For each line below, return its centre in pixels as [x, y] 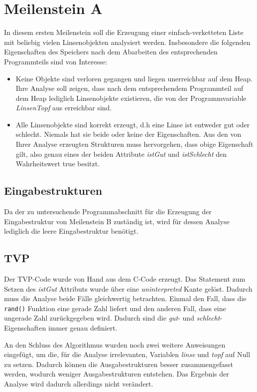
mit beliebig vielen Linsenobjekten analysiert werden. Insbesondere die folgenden [127, 42]
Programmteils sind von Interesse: [56, 61]
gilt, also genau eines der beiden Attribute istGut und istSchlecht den [121, 154]
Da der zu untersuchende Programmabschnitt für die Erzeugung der [108, 211]
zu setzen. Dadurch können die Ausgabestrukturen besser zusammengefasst [119, 364]
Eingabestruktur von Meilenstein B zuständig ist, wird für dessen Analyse [117, 221]
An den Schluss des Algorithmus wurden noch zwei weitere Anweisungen [115, 344]
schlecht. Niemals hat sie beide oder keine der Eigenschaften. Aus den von [128, 134]
